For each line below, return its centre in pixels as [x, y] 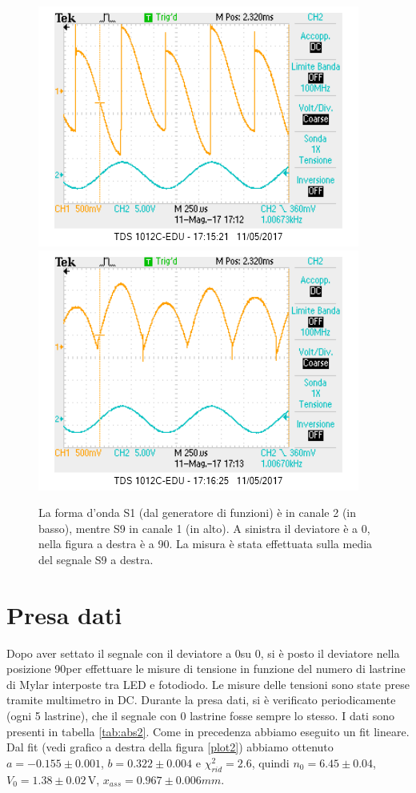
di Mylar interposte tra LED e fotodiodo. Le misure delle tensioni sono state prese [208, 684]
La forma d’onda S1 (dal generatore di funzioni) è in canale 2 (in [198, 513]
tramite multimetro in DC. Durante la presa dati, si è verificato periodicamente [201, 700]
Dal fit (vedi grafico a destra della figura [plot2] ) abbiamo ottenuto [170, 747]
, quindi [270, 762]
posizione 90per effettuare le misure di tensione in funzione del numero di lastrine [206, 669]
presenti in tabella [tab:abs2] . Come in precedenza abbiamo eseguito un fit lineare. [208, 731]
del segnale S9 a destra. [96, 559]
